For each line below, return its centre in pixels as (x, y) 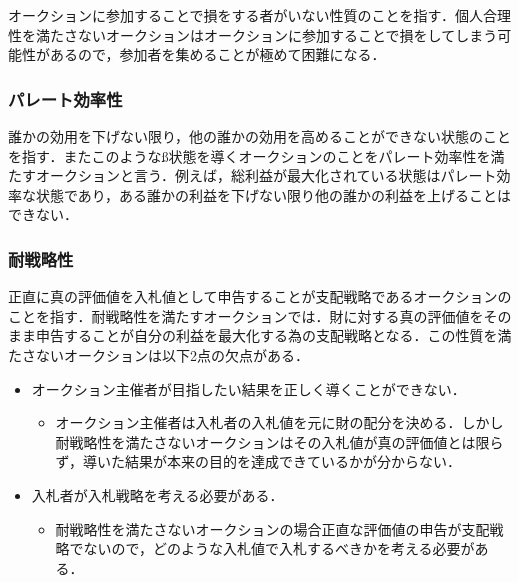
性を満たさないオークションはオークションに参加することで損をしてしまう (253, 34)
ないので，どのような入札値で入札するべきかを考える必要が (279, 548)
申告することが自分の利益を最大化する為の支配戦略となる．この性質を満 (273, 335)
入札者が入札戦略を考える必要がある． (157, 494)
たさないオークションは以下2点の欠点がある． (158, 354)
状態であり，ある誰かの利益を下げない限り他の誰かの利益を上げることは (273, 194)
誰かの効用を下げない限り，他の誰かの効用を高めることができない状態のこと (260, 136)
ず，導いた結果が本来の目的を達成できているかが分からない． (258, 461)
